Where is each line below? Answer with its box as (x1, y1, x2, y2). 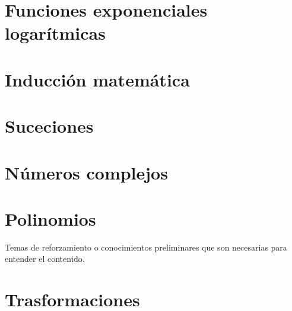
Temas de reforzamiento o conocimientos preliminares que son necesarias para (5, 241, 287, 253)
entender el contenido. (5, 252, 85, 265)
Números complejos (5, 160, 168, 184)
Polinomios (5, 206, 96, 230)
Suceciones (5, 114, 94, 138)
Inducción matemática (5, 67, 190, 91)
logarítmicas (5, 21, 106, 45)
